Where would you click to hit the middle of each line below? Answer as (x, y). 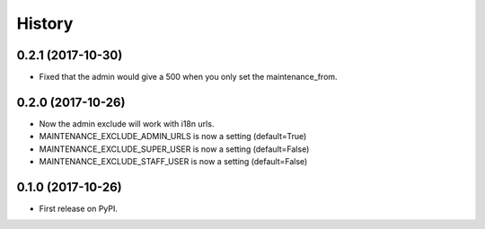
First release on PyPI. (79, 209)
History (45, 23)
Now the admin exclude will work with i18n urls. (127, 123)
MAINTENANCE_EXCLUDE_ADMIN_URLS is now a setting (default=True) (173, 137)
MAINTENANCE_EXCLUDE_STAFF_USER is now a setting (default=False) (173, 162)
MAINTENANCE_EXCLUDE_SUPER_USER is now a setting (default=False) (174, 149)
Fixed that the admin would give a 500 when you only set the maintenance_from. (188, 77)
